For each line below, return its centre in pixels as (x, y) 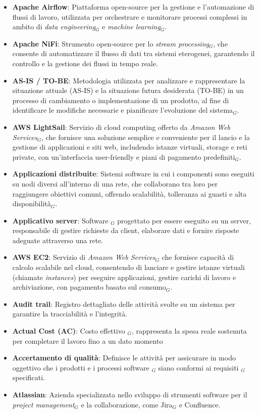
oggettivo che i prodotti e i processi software (81, 367)
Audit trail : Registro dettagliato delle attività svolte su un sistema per (124, 304)
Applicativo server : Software (60, 220)
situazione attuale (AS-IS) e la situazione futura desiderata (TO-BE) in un (128, 90)
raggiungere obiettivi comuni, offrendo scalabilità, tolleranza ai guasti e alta (129, 193)
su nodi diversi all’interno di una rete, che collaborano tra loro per (115, 183)
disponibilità (32, 203)
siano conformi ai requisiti (198, 367)
